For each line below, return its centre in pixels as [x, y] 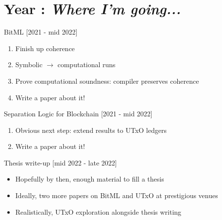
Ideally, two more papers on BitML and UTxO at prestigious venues [117, 195]
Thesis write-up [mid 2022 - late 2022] [60, 162]
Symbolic [29, 64]
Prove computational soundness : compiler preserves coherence [107, 81]
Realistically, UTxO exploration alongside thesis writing [98, 211]
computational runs [86, 64]
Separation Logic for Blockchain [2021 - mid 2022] [78, 114]
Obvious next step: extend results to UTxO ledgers [91, 130]
